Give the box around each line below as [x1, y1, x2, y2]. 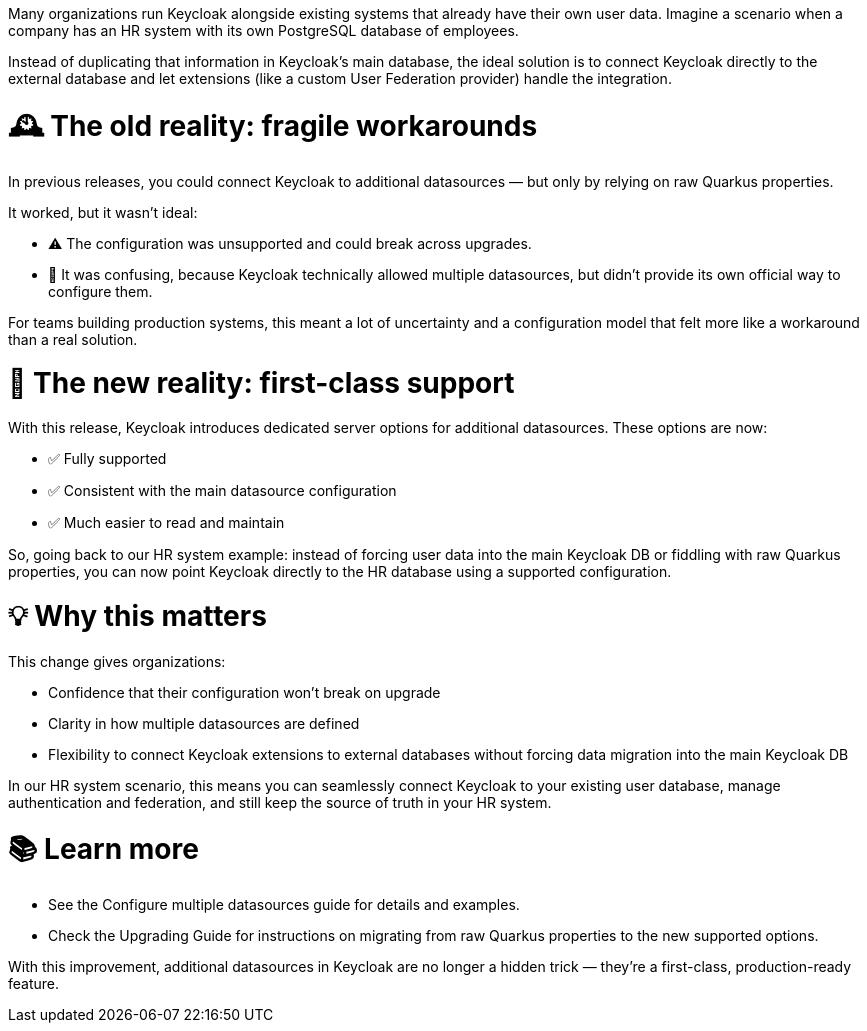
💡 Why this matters [8, 598, 267, 633]
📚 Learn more [8, 832, 199, 867]
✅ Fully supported [48, 450, 167, 467]
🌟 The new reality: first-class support [8, 366, 515, 401]
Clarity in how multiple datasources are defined [48, 714, 360, 732]
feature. [8, 975, 60, 992]
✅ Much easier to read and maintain [48, 514, 285, 531]
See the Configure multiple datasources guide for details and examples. [48, 896, 520, 913]
